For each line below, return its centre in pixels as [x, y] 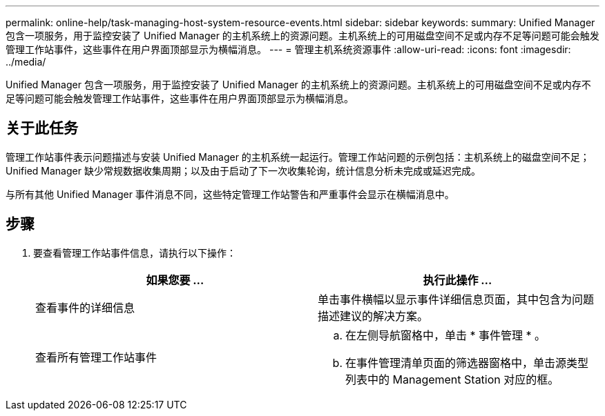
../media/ [26, 62]
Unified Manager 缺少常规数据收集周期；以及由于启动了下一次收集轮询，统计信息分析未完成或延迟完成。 [243, 170]
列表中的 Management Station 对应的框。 [452, 379]
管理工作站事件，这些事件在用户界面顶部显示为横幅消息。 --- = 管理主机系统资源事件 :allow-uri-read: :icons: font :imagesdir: [288, 49]
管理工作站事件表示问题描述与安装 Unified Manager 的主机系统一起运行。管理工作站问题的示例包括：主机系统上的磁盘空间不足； [298, 157]
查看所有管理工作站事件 [96, 357]
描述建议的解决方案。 [373, 316]
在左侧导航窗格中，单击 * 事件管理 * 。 [446, 335]
